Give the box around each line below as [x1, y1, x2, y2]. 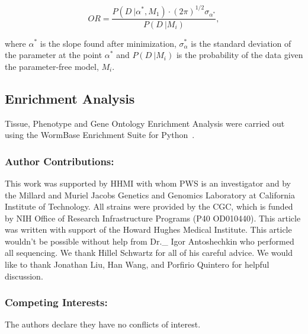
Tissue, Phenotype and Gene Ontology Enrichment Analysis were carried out [5, 117, 285, 129]
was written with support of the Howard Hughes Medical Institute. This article [5, 223, 292, 236]
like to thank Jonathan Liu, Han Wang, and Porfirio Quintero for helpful [5, 258, 269, 271]
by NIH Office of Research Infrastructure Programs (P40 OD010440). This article [5, 211, 301, 224]
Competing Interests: [5, 295, 108, 310]
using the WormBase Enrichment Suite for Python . [5, 129, 195, 141]
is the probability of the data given [176, 49, 303, 61]
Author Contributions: [5, 153, 114, 168]
